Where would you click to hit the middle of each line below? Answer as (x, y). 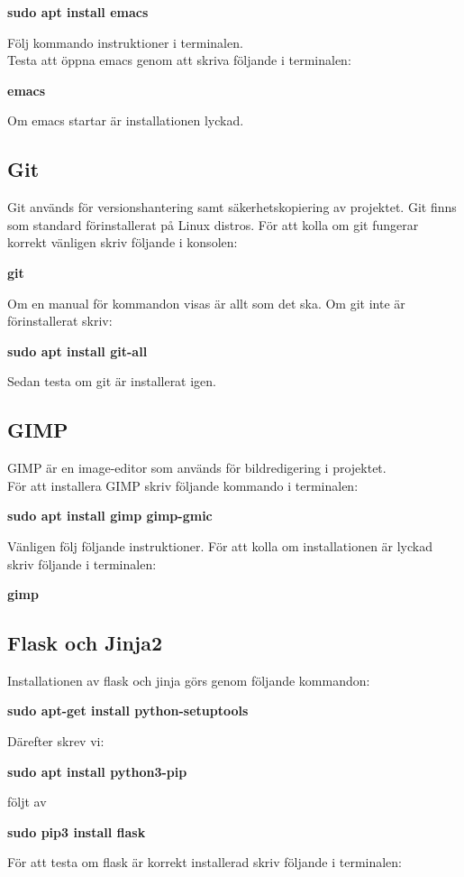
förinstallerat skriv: (60, 321)
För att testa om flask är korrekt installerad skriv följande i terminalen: (205, 862)
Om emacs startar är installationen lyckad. (126, 120)
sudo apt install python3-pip (97, 771)
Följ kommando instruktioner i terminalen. (125, 42)
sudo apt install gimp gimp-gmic (110, 516)
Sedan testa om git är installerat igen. (112, 381)
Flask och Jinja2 (85, 643)
